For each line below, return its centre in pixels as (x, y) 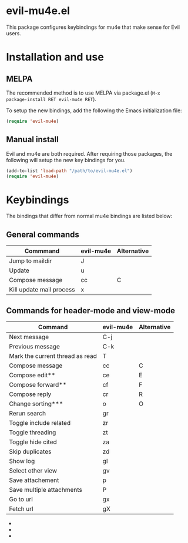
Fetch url (21, 508)
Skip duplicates (30, 451)
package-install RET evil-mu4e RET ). (51, 99)
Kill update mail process (42, 290)
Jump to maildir (31, 261)
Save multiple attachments (46, 490)
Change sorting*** (36, 404)
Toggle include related (40, 423)
